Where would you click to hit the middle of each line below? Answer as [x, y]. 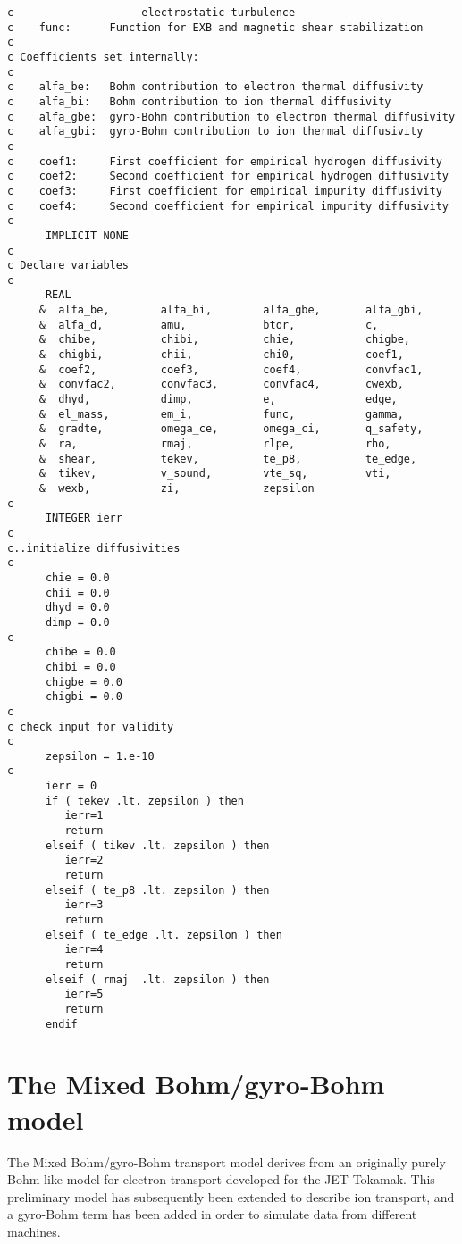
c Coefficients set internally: [103, 57]
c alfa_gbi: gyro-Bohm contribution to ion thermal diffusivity [215, 132]
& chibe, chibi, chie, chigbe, [225, 340]
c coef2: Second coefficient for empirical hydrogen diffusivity [228, 176]
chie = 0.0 [77, 577]
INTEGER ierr [84, 518]
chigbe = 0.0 [84, 682]
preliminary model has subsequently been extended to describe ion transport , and [231, 1196]
